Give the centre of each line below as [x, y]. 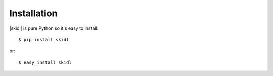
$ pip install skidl [44, 40]
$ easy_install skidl [45, 62]
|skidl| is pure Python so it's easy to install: [54, 28]
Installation [33, 13]
